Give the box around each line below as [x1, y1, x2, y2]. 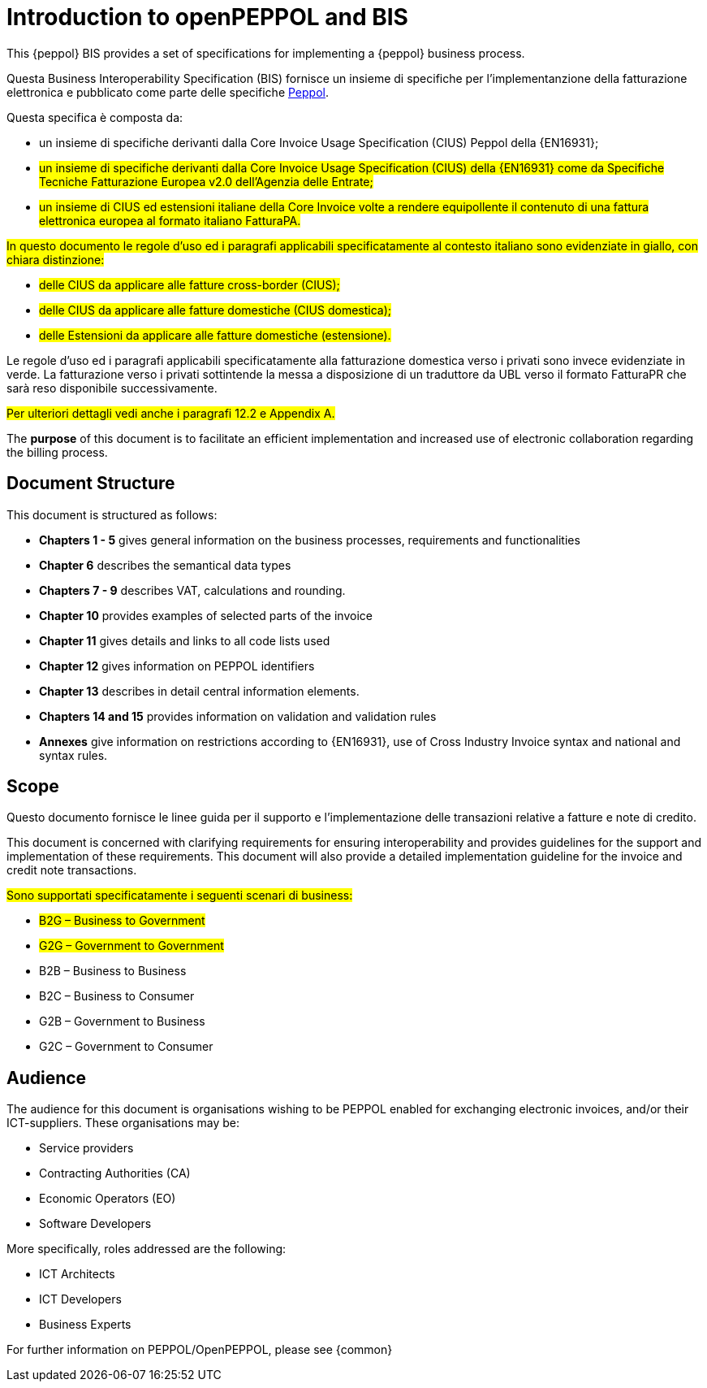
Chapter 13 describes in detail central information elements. [39, 683, 360, 698]
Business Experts [39, 1317, 131, 1332]
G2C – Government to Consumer [39, 1039, 213, 1054]
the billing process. [6, 445, 108, 459]
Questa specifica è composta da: [6, 110, 183, 124]
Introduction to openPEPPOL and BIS [6, 3, 408, 31]
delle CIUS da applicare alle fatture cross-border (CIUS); [39, 277, 340, 292]
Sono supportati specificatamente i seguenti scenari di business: [6, 888, 353, 903]
